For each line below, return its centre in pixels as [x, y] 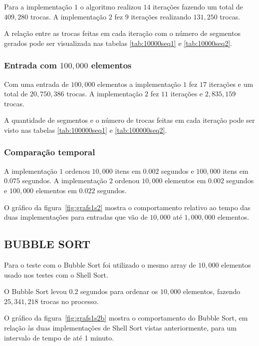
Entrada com [30, 65]
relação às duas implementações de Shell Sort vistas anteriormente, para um [121, 327]
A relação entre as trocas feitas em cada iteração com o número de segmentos [123, 33]
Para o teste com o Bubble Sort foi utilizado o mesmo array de [100, 264]
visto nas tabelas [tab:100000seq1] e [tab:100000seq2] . [86, 130]
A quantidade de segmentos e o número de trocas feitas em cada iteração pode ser [129, 120]
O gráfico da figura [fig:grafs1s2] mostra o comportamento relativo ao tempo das [127, 207]
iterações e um [231, 84]
